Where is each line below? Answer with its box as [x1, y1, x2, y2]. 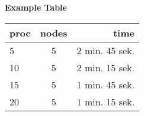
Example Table [5, 1, 67, 13]
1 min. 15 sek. [76, 94, 135, 108]
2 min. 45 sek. [76, 43, 135, 57]
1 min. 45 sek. [76, 77, 135, 91]
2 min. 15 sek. [76, 60, 135, 74]
